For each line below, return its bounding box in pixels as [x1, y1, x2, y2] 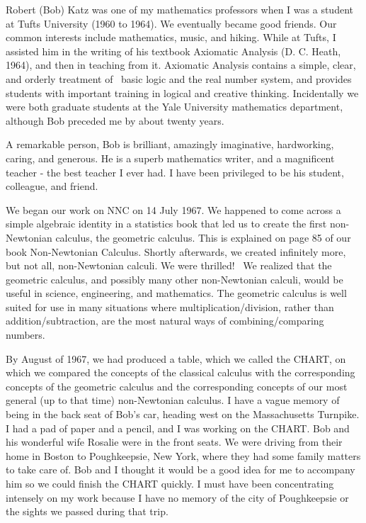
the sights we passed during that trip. [6, 504, 168, 519]
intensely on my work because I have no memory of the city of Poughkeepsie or [6, 490, 349, 505]
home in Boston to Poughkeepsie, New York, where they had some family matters [6, 448, 361, 463]
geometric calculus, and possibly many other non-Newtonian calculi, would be [6, 271, 343, 286]
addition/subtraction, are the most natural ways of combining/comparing [6, 313, 324, 328]
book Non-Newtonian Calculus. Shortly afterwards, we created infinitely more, [6, 244, 346, 259]
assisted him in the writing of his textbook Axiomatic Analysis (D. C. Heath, [6, 43, 341, 58]
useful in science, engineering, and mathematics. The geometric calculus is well [6, 286, 347, 300]
